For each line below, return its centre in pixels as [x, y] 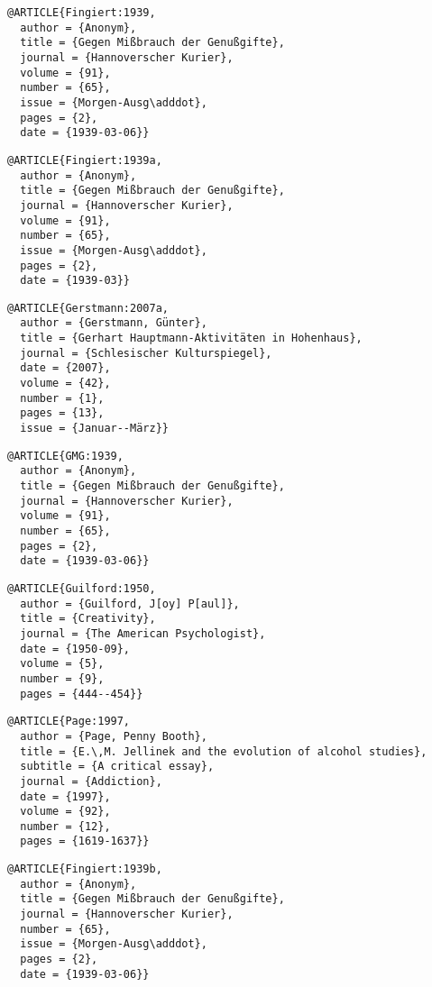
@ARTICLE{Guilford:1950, [82, 588]
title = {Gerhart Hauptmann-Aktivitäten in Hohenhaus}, [191, 338]
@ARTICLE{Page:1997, [69, 722]
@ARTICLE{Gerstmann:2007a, [88, 308]
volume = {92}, [65, 812]
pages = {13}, [62, 413]
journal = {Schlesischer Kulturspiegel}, [146, 353]
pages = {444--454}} [82, 694]
